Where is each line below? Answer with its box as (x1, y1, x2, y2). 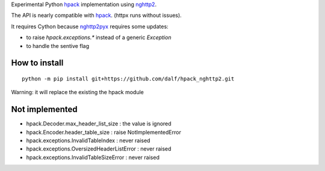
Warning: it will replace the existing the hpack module (11, 89, 144, 96)
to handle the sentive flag (26, 42, 90, 49)
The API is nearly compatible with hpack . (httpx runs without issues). (11, 12, 182, 19)
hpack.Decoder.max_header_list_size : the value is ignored (26, 120, 172, 127)
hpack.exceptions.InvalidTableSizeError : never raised (26, 154, 159, 161)
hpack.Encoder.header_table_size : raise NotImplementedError (26, 128, 182, 136)
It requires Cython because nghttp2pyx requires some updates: (11, 23, 169, 30)
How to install (11, 58, 64, 68)
